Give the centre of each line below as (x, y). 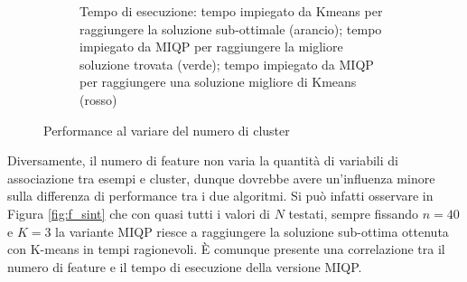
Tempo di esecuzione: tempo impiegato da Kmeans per (231, 11)
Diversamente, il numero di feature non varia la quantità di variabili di (203, 160)
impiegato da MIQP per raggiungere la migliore (211, 47)
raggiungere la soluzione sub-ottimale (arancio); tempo (231, 28)
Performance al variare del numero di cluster (167, 130)
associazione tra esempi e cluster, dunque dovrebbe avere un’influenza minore (221, 178)
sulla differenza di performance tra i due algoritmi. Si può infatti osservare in (220, 196)
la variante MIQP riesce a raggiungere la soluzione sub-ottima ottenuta (252, 231)
